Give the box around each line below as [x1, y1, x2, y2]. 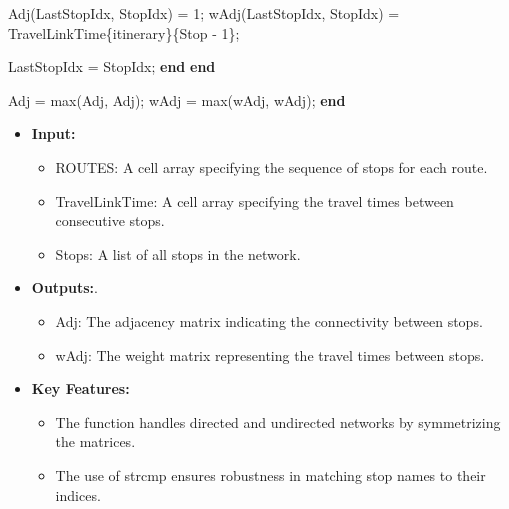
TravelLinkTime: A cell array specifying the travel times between [55, 190, 454, 211]
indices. [55, 484, 101, 505]
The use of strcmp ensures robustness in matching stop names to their [55, 464, 486, 485]
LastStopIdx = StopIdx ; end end [8, 56, 216, 77]
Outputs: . [31, 277, 98, 298]
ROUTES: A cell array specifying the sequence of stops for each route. [55, 156, 488, 177]
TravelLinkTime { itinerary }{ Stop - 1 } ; [8, 22, 240, 43]
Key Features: [31, 378, 130, 399]
